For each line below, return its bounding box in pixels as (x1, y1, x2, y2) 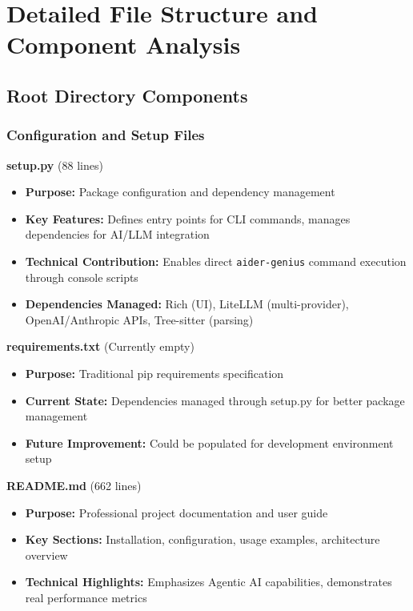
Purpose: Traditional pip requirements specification (25, 364, 284, 381)
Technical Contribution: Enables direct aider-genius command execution (25, 252, 407, 269)
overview (25, 546, 68, 563)
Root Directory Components (6, 82, 248, 107)
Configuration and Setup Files (6, 125, 205, 145)
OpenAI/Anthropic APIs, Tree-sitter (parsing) (25, 311, 254, 328)
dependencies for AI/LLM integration (25, 226, 210, 243)
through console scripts (25, 268, 138, 285)
